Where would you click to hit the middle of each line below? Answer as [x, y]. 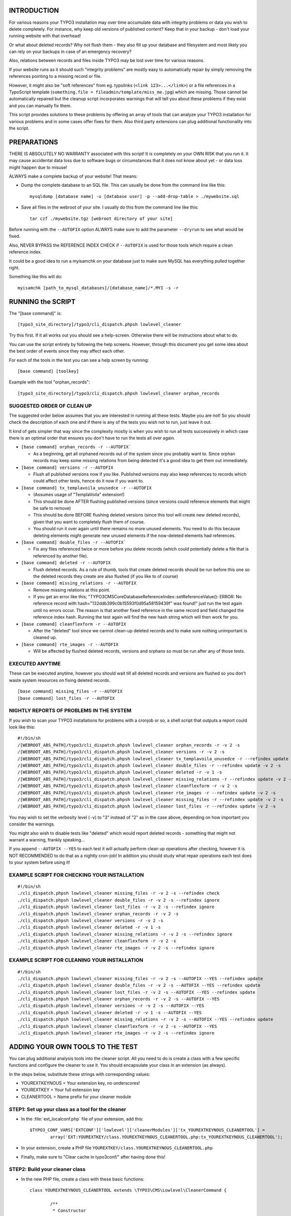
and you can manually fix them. [40, 106]
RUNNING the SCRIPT [42, 302]
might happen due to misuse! [38, 167]
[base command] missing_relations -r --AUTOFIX [79, 583]
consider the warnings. [32, 824]
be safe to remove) [52, 508]
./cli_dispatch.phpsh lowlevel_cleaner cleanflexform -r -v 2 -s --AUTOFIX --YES [117, 1026]
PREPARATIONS [33, 142]
